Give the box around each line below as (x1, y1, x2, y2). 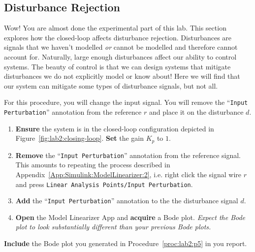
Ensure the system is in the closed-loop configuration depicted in (15, 123, 214, 133)
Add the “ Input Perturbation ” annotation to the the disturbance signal (15, 195, 238, 206)
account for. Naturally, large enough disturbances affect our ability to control (4, 51, 237, 62)
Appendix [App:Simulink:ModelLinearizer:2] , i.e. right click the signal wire (15, 169, 242, 179)
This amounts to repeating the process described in (15, 159, 170, 170)
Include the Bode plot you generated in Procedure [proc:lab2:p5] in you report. (4, 238, 247, 249)
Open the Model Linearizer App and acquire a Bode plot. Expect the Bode (15, 212, 246, 222)
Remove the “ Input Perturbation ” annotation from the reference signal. (15, 150, 241, 160)
